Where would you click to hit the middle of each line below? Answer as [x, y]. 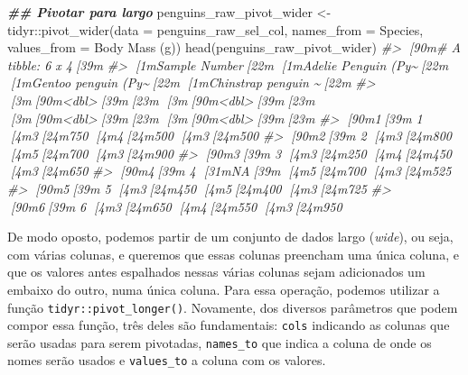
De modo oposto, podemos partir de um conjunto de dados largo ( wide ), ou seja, [230, 237]
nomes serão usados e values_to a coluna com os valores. [167, 360]
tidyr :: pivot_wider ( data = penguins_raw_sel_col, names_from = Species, [215, 29]
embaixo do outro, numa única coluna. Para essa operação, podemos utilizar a [224, 289]
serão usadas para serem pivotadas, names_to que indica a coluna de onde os [220, 342]
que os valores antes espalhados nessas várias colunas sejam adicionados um [216, 272]
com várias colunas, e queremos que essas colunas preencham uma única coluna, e [233, 254]
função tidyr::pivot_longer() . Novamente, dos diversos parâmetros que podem [233, 307]
